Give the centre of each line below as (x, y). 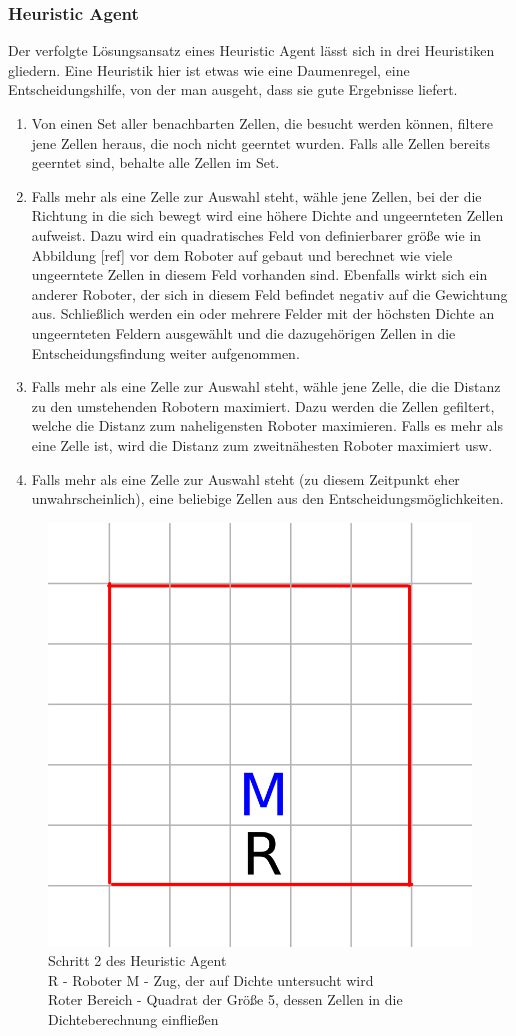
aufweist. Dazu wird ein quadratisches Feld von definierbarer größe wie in (256, 234)
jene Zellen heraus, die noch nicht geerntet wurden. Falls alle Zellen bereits (261, 142)
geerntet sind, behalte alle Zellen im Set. (155, 162)
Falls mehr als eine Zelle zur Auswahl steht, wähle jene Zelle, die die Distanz (266, 386)
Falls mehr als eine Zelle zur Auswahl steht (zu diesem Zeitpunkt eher (245, 478)
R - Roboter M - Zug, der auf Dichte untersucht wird (211, 979)
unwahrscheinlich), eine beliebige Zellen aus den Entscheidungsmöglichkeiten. (267, 498)
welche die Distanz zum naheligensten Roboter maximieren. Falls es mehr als (267, 425)
